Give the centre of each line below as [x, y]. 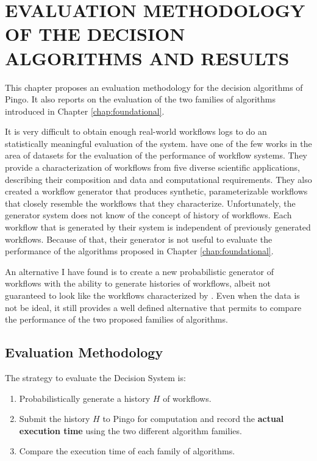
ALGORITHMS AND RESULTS [147, 58]
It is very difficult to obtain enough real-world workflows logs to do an [136, 131]
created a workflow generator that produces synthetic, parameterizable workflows [156, 191]
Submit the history [55, 419]
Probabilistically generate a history [85, 398]
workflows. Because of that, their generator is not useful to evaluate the [139, 239]
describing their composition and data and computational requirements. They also [158, 179]
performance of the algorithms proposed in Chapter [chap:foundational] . [139, 251]
